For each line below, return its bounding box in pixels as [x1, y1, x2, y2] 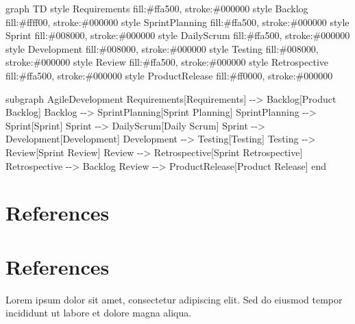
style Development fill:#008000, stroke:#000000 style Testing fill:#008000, [5, 41, 319, 55]
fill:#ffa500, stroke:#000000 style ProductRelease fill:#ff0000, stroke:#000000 [5, 68, 333, 82]
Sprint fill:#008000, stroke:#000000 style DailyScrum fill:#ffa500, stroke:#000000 [5, 28, 350, 42]
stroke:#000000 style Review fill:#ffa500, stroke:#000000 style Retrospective [5, 55, 329, 69]
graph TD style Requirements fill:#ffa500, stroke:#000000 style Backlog [5, 1, 308, 15]
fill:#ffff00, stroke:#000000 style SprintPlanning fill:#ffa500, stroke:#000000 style [5, 14, 350, 29]
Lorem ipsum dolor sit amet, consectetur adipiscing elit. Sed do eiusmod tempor [5, 292, 343, 306]
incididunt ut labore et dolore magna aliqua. [5, 306, 192, 320]
